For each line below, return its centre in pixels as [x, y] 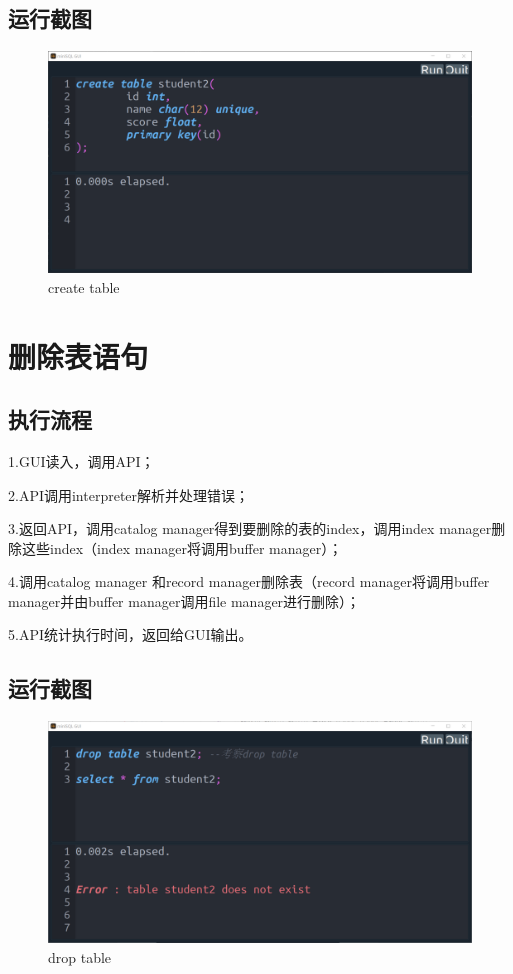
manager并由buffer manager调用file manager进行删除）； [184, 600]
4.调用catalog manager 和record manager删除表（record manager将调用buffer [249, 581]
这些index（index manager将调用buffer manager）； [182, 547]
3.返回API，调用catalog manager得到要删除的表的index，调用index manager [250, 528]
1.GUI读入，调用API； [81, 460]
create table [84, 286]
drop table [80, 956]
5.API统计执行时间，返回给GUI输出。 [130, 634]
